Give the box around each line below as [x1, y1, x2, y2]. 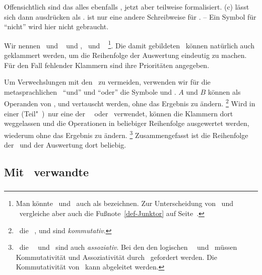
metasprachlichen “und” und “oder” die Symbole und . [4, 86, 176, 97]
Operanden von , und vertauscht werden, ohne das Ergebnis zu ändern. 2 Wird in [4, 97, 255, 109]
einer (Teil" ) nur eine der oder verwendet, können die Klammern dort [4, 108, 233, 118]
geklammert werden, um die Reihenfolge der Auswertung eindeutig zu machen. [4, 50, 247, 60]
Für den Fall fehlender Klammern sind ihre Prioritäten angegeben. [4, 59, 210, 70]
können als [208, 86, 241, 97]
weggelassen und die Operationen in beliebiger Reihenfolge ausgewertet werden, [4, 118, 249, 128]
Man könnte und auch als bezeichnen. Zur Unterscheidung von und [16, 198, 233, 209]
